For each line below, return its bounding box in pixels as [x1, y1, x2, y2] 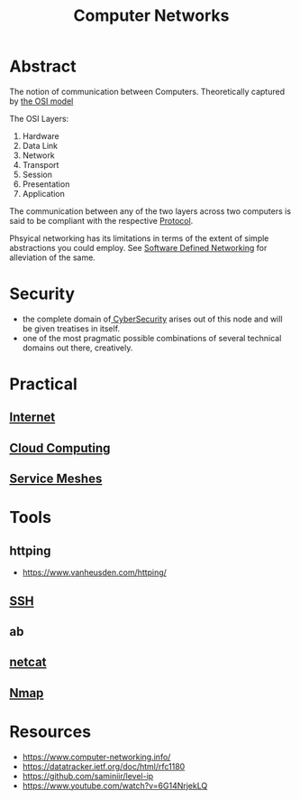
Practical [9, 374, 78, 395]
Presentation [22, 178, 70, 190]
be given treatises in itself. [22, 322, 120, 334]
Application [22, 188, 66, 199]
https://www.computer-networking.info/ [22, 751, 171, 762]
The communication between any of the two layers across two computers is [9, 205, 291, 217]
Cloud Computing [9, 440, 111, 456]
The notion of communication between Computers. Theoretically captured [9, 86, 286, 97]
